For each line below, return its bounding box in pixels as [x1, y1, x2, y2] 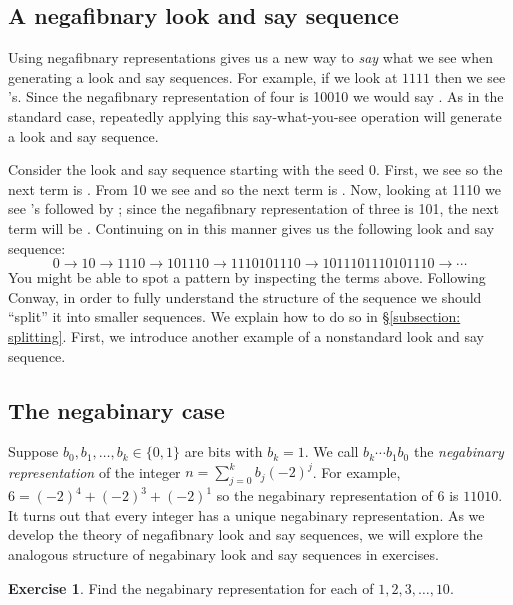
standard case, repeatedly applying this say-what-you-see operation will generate [8, 105, 502, 126]
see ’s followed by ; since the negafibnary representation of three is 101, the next [8, 198, 499, 219]
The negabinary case [8, 394, 225, 425]
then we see [434, 66, 506, 87]
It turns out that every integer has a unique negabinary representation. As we [8, 504, 485, 525]
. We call [304, 441, 359, 462]
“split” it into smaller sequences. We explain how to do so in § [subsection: [8, 306, 461, 327]
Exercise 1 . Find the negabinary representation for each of [8, 577, 374, 598]
